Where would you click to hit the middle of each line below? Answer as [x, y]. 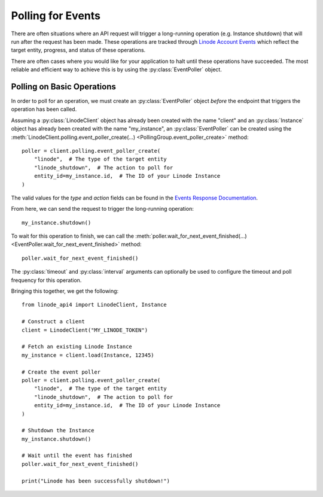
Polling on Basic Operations [63, 87]
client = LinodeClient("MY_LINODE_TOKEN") [85, 330]
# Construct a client [53, 322]
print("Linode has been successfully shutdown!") [96, 481]
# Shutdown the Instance [58, 431]
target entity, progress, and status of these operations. [78, 50]
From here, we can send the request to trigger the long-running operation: [102, 209]
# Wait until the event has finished [77, 456]
